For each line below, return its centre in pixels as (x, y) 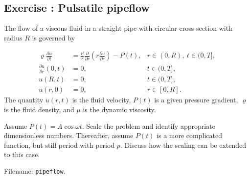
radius (13, 37)
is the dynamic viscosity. (119, 109)
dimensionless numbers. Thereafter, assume (69, 135)
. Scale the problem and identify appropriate (148, 126)
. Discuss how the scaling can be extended (183, 145)
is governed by (54, 37)
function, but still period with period (59, 145)
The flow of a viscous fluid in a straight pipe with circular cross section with (118, 28)
